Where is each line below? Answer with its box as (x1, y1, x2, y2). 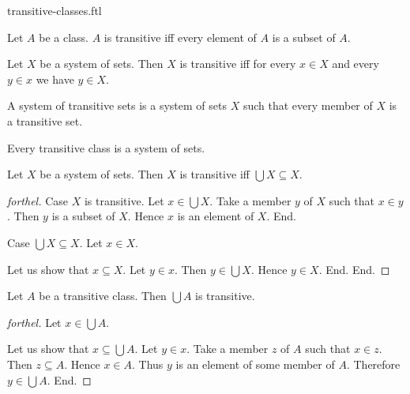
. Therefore (346, 355, 401, 372)
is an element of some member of (175, 355, 335, 372)
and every (332, 55, 379, 72)
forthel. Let (7, 313, 62, 330)
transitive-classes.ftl (7, 2, 102, 18)
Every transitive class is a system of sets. (7, 139, 205, 156)
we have (36, 70, 74, 87)
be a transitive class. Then (39, 287, 167, 304)
